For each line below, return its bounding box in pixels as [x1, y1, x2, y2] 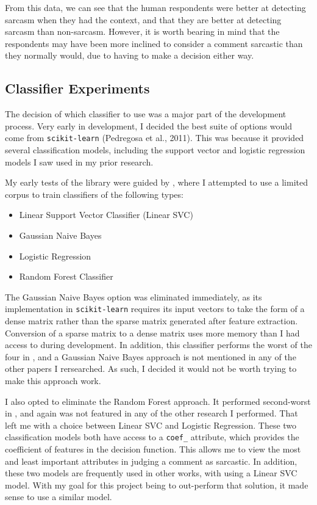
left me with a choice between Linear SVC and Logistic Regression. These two [5, 418, 297, 431]
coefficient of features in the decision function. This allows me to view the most [5, 443, 301, 456]
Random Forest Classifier [19, 270, 113, 283]
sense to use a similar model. [5, 490, 112, 503]
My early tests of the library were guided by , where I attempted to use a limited [5, 176, 308, 189]
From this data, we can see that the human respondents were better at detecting [5, 1, 306, 13]
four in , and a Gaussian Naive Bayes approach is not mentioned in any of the [5, 350, 296, 363]
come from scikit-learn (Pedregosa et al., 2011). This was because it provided [5, 131, 304, 144]
